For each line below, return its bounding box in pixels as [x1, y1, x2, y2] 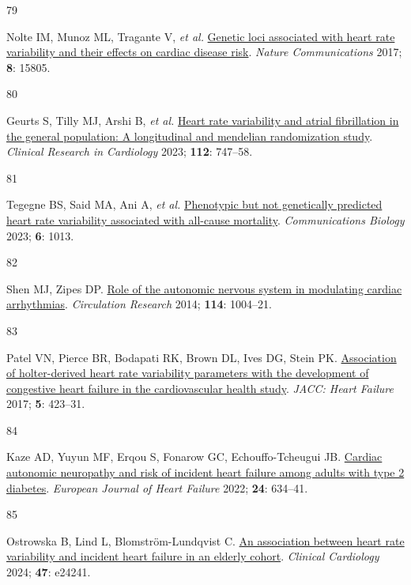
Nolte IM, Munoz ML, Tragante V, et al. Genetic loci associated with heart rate [6, 28, 395, 44]
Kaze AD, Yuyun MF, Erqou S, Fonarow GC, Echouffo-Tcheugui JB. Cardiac [6, 448, 383, 465]
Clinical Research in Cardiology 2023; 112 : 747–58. [6, 143, 253, 160]
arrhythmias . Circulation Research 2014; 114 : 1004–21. [6, 296, 272, 312]
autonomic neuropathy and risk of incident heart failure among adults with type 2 [6, 464, 405, 481]
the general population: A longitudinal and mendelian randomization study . [6, 127, 373, 144]
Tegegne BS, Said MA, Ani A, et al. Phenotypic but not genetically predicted [6, 196, 383, 213]
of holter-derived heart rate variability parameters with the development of [6, 364, 369, 381]
